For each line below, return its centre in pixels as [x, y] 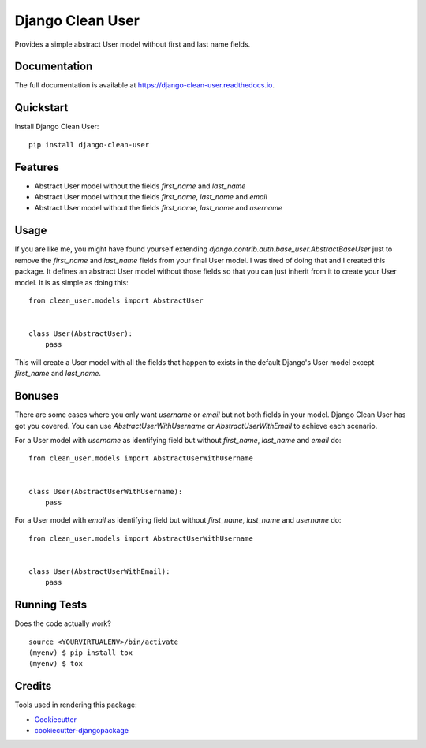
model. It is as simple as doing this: [72, 282]
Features [37, 167]
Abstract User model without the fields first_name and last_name [140, 186]
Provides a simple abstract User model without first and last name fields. [133, 44]
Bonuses [37, 396]
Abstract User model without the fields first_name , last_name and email [151, 197]
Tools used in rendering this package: [76, 705]
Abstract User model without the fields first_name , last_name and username [159, 208]
